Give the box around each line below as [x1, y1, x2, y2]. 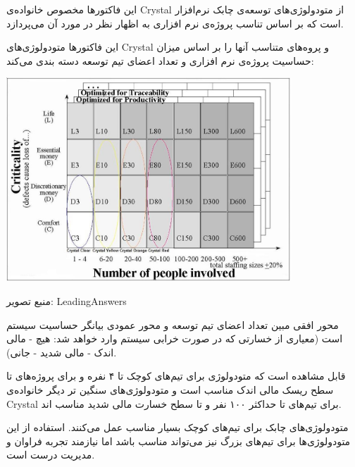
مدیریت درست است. [6, 447, 95, 462]
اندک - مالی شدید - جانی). [6, 344, 117, 359]
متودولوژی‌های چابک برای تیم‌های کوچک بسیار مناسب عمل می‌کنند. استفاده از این [6, 420, 349, 435]
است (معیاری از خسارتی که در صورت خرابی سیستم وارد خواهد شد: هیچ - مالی [6, 331, 343, 346]
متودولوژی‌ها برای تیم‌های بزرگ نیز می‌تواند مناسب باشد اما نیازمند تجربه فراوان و [6, 433, 351, 448]
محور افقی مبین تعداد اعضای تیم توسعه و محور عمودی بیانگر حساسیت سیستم [6, 317, 339, 332]
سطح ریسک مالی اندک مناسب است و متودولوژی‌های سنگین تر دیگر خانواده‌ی [6, 382, 334, 397]
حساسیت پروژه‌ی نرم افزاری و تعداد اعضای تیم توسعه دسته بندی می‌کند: [6, 53, 314, 68]
